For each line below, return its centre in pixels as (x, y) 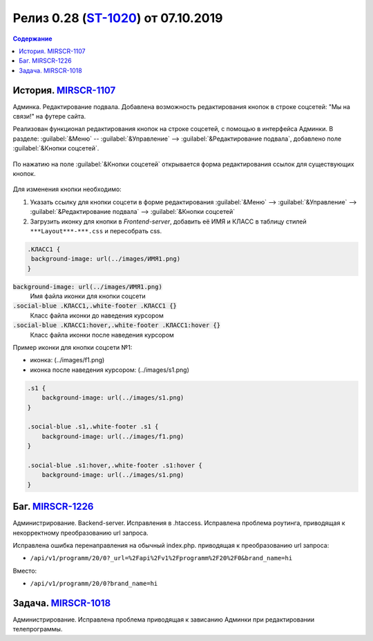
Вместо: (25, 571)
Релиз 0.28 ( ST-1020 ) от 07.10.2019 (118, 18)
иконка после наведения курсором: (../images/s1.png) (109, 370)
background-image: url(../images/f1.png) (113, 436)
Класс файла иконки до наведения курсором (97, 315)
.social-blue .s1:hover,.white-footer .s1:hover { (115, 465)
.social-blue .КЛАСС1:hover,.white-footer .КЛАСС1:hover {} (117, 325)
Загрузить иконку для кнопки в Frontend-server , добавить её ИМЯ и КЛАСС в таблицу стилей (168, 221)
